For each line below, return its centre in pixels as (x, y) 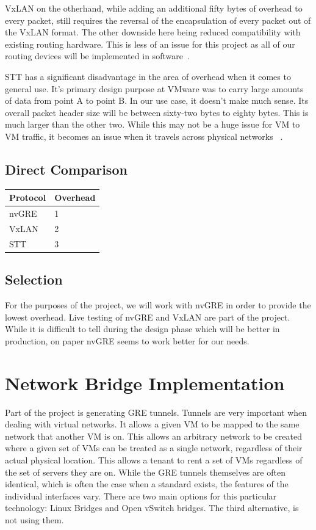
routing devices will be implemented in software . (97, 56)
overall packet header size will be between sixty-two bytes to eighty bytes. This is (157, 112)
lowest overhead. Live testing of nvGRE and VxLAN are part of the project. (148, 317)
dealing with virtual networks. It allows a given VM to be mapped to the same (152, 424)
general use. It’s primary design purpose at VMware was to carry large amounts (154, 88)
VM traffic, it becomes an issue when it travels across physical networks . (144, 136)
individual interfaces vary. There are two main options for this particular (141, 496)
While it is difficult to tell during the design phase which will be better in (142, 329)
